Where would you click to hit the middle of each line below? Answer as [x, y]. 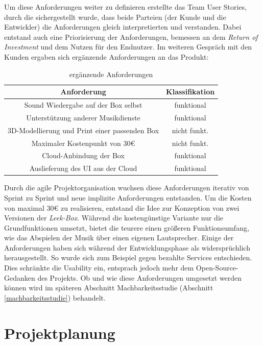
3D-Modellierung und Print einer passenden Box [83, 130]
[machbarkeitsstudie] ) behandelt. [55, 297]
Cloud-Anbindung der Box [83, 155]
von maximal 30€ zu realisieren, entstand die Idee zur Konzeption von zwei [122, 207]
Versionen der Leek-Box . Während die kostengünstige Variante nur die [114, 218]
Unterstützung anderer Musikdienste [83, 117]
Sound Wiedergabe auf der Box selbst [83, 105]
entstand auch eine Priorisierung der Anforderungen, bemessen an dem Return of [131, 36]
